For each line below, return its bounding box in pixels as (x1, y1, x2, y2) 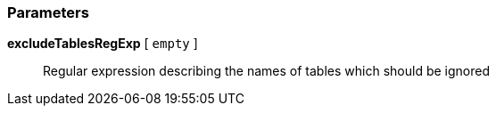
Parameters (7, 4, 89, 21)
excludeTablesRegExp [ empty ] (7, 36, 198, 52)
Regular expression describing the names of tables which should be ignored (43, 63, 490, 79)
